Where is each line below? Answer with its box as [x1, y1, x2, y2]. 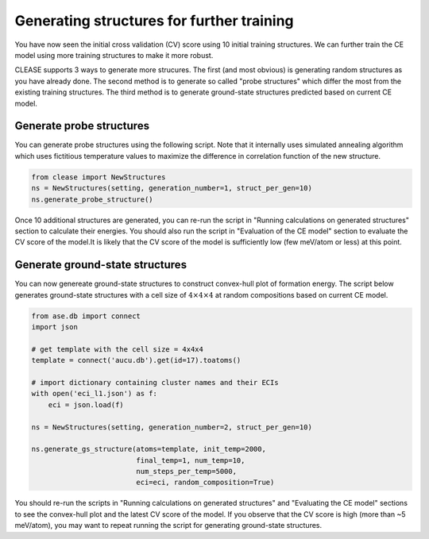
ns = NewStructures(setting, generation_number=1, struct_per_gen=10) [31, 183, 313, 193]
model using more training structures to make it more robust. [14, 50, 214, 60]
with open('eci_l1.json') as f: [31, 389, 158, 398]
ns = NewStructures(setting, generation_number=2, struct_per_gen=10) [31, 422, 313, 432]
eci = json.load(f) [48, 400, 125, 409]
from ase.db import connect [31, 311, 141, 321]
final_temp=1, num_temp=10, [136, 456, 245, 464]
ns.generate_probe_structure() [31, 194, 154, 204]
